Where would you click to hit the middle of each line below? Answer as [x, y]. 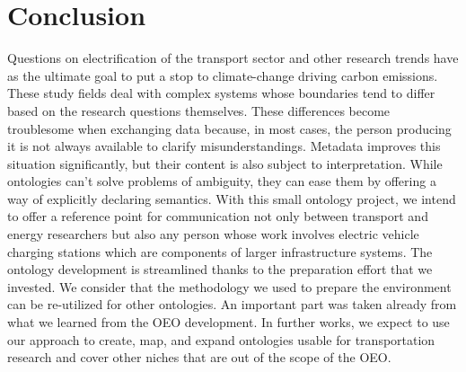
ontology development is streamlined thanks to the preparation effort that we [220, 269]
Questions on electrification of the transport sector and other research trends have [233, 58]
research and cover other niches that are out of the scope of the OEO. [199, 357]
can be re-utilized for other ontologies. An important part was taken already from [232, 304]
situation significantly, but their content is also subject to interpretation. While [225, 163]
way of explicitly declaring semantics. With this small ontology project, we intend [232, 198]
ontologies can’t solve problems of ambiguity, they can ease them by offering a [222, 181]
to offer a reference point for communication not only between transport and [218, 216]
